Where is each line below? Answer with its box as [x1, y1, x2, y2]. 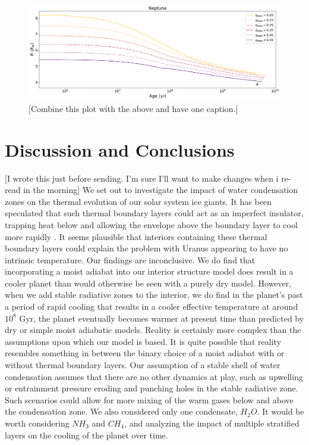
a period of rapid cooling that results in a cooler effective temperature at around [5, 300, 298, 313]
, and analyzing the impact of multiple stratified [124, 417, 299, 430]
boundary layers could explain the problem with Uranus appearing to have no [5, 242, 288, 254]
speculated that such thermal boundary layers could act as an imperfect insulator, [5, 207, 304, 219]
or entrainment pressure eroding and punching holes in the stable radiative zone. [5, 382, 298, 394]
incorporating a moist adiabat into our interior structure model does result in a [5, 265, 294, 278]
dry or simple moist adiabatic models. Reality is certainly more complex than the [5, 323, 301, 336]
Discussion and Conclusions [5, 137, 235, 161]
